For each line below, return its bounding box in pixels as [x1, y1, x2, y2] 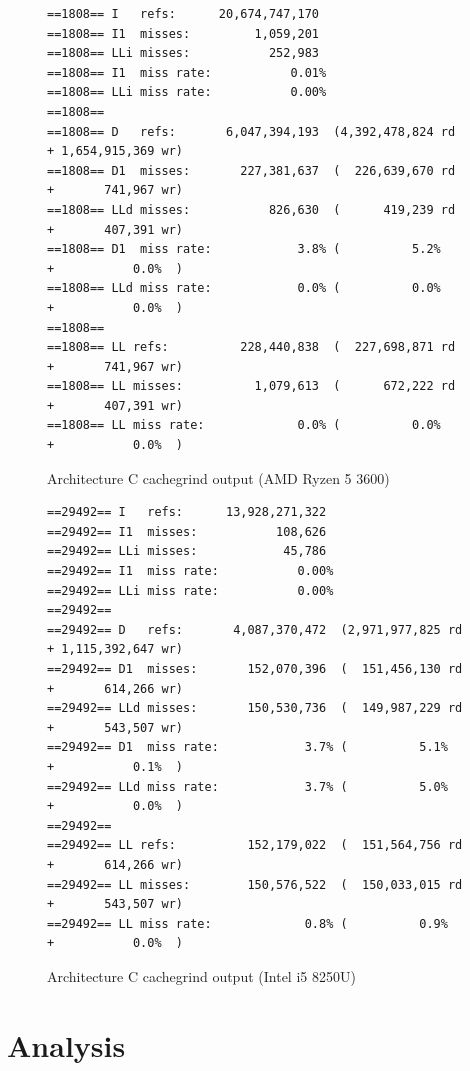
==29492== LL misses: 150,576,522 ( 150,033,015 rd [47, 877, 463, 892]
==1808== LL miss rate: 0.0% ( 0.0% [47, 418, 441, 433]
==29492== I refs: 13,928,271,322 [47, 505, 327, 520]
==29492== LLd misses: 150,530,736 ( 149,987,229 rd [47, 701, 463, 716]
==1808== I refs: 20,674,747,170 [47, 7, 320, 21]
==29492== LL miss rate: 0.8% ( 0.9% [47, 916, 448, 931]
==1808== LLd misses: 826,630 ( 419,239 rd [47, 202, 456, 217]
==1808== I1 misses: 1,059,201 [47, 26, 320, 41]
